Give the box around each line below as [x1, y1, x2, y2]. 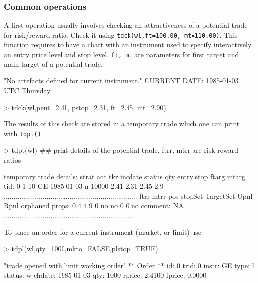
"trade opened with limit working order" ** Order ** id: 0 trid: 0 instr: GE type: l [4, 260, 254, 270]
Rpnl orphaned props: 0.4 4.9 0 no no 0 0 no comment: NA [4, 200, 184, 211]
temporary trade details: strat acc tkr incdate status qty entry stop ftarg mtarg [4, 171, 246, 181]
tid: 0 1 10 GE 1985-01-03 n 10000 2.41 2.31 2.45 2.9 [4, 181, 164, 191]
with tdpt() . [4, 128, 43, 138]
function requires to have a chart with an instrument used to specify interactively [4, 39, 252, 50]
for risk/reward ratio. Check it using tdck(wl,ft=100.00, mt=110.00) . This [4, 29, 238, 40]
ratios [4, 154, 21, 165]
